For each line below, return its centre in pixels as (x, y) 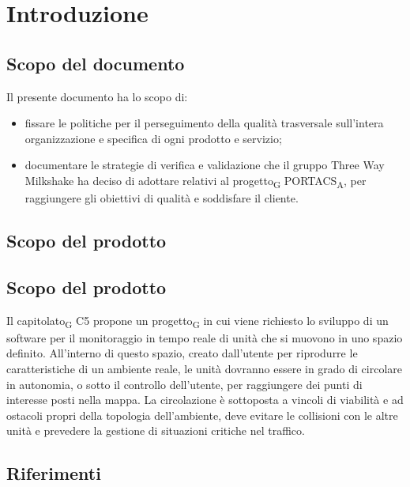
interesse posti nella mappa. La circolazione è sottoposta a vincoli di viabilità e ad (205, 400)
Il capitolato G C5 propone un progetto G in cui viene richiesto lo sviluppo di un (197, 321)
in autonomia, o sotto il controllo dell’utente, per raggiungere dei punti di (184, 384)
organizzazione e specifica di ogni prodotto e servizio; (153, 138)
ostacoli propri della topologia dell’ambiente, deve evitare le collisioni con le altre (202, 415)
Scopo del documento (96, 63)
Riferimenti (54, 473)
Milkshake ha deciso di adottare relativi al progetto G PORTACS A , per (196, 181)
